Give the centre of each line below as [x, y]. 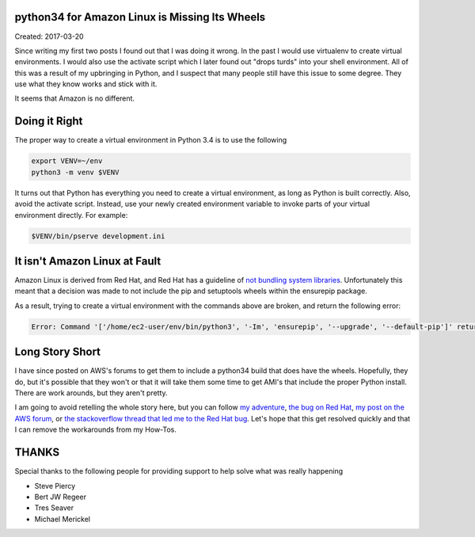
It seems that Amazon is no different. [74, 98]
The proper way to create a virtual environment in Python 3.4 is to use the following [151, 140]
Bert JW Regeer [61, 497]
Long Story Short [58, 352]
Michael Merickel [63, 519]
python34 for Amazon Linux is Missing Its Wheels [140, 17]
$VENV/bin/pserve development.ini [98, 236]
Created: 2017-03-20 [49, 36]
